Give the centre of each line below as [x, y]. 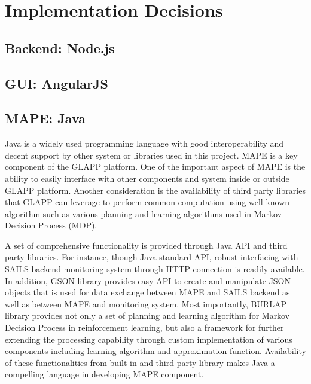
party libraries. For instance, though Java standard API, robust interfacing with [152, 257]
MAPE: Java [45, 118]
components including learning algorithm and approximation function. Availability [155, 351]
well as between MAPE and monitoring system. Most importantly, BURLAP [146, 304]
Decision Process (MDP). [51, 225]
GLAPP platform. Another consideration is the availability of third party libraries [155, 190]
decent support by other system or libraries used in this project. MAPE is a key [151, 155]
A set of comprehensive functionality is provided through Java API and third [146, 245]
